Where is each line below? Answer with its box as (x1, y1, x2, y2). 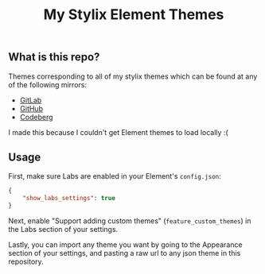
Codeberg (19, 112, 53, 122)
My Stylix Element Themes (43, 6, 224, 24)
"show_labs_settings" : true (22, 195, 115, 203)
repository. (8, 257, 44, 267)
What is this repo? (8, 50, 100, 64)
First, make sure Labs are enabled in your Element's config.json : (8, 172, 221, 181)
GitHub (19, 103, 44, 113)
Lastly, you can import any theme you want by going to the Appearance (8, 240, 243, 249)
